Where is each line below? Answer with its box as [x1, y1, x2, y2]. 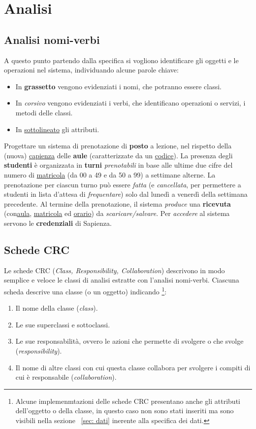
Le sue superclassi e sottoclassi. [15, 319, 110, 329]
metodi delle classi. [15, 107, 73, 117]
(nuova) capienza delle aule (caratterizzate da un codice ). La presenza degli [4, 150, 233, 160]
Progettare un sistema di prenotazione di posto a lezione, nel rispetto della [4, 141, 232, 151]
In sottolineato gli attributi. [15, 124, 99, 134]
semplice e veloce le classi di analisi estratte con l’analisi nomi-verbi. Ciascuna [4, 275, 239, 285]
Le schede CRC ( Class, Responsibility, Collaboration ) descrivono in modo [4, 265, 225, 275]
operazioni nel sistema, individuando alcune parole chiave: [4, 65, 179, 75]
